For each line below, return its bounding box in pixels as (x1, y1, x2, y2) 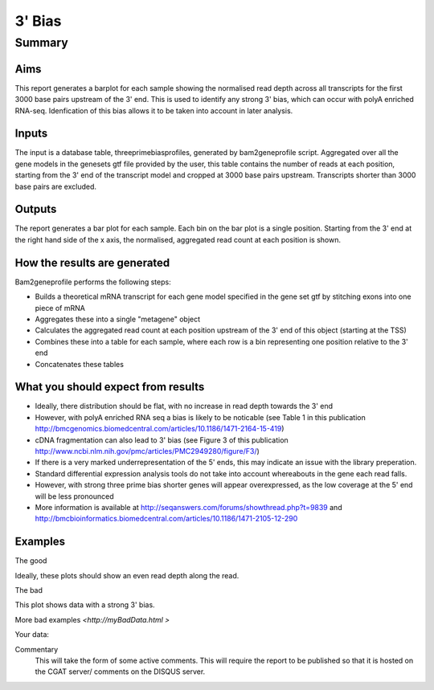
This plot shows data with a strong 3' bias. (14, 600, 156, 610)
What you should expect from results (14, 380, 205, 394)
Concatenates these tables (35, 359, 125, 369)
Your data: (14, 630, 50, 639)
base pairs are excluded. (14, 182, 96, 191)
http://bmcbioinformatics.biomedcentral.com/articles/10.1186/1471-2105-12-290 (35, 514, 298, 524)
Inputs (14, 127, 48, 141)
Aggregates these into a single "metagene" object (35, 314, 201, 324)
